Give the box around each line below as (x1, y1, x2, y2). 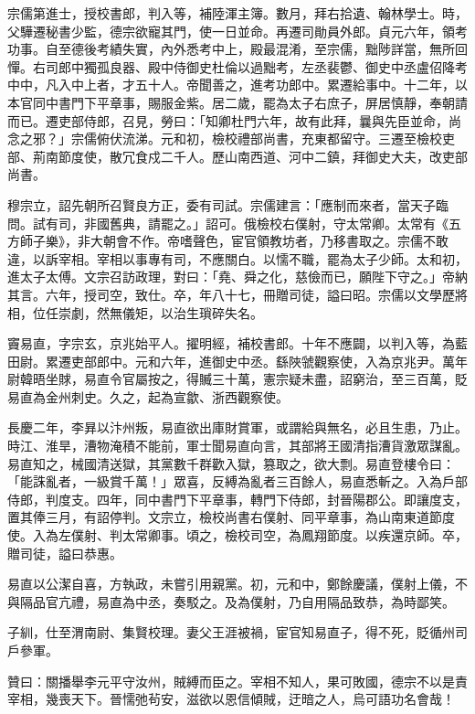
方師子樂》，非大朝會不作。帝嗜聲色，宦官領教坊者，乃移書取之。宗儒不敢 (7, 231, 449, 250)
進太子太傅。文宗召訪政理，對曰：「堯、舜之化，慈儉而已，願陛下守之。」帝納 (7, 267, 468, 286)
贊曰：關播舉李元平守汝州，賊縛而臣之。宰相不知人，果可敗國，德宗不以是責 (7, 671, 468, 690)
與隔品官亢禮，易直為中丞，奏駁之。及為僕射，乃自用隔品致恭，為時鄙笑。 (7, 591, 455, 611)
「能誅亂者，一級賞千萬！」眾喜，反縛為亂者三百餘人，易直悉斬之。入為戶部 (7, 472, 468, 491)
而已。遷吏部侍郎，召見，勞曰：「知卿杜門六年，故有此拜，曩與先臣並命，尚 (7, 111, 461, 130)
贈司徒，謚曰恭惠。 (7, 543, 122, 562)
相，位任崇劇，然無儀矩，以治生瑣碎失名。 (7, 303, 263, 322)
